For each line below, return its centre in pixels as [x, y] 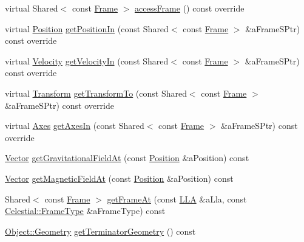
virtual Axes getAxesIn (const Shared [75, 126]
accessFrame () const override [189, 8]
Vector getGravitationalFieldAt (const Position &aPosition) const [127, 158]
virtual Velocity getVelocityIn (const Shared [87, 60]
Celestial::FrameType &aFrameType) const [85, 211]
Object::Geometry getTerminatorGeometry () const [100, 231]
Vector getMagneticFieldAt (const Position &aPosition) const [119, 178]
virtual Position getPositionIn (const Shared [87, 28]
